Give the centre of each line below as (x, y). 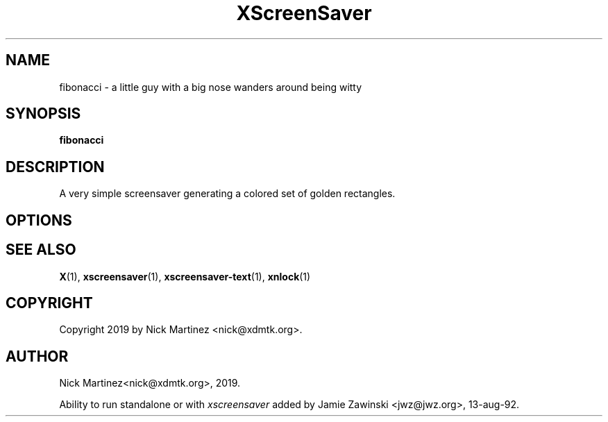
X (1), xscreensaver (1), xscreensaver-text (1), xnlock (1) (185, 276)
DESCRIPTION (55, 167)
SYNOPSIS (43, 114)
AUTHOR (37, 356)
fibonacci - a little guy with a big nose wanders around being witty (211, 87)
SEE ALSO (41, 250)
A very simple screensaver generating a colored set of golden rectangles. (227, 194)
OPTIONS (39, 220)
